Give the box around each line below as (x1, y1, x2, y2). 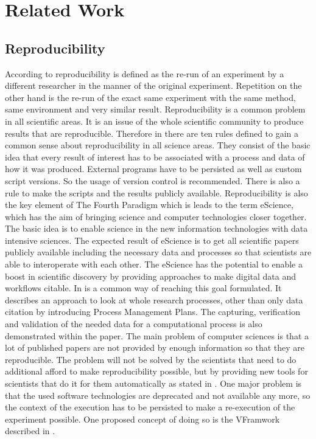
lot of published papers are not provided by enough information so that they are (5, 341, 305, 354)
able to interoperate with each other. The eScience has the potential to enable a (5, 258, 303, 271)
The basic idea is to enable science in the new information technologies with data (5, 222, 308, 235)
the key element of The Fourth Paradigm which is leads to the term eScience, (5, 198, 293, 211)
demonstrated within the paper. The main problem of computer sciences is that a (5, 329, 309, 342)
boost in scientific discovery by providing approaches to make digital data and (5, 269, 297, 282)
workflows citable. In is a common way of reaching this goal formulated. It (5, 282, 282, 294)
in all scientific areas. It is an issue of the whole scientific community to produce (5, 114, 304, 127)
